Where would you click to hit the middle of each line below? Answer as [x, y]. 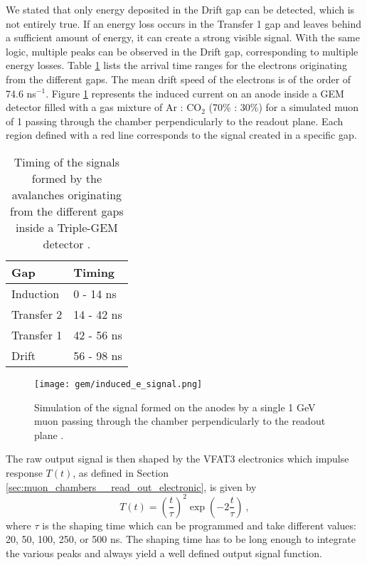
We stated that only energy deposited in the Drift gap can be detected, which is [180, 9]
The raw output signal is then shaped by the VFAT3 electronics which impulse [177, 459]
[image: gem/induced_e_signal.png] [118, 384]
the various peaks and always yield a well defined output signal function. [164, 553]
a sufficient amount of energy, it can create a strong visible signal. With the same [183, 37]
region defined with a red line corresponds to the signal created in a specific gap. [181, 135]
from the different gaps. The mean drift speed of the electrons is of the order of [179, 79]
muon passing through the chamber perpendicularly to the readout [180, 421]
